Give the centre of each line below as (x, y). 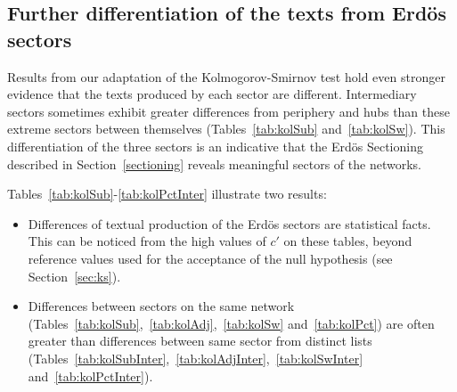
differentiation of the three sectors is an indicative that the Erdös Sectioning (215, 146)
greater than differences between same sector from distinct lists (200, 341)
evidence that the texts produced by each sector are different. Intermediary (212, 94)
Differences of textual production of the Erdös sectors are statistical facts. (229, 223)
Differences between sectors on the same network (161, 306)
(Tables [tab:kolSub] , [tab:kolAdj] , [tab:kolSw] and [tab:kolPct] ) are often (231, 323)
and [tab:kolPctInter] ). (90, 376)
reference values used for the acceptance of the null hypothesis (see (210, 258)
